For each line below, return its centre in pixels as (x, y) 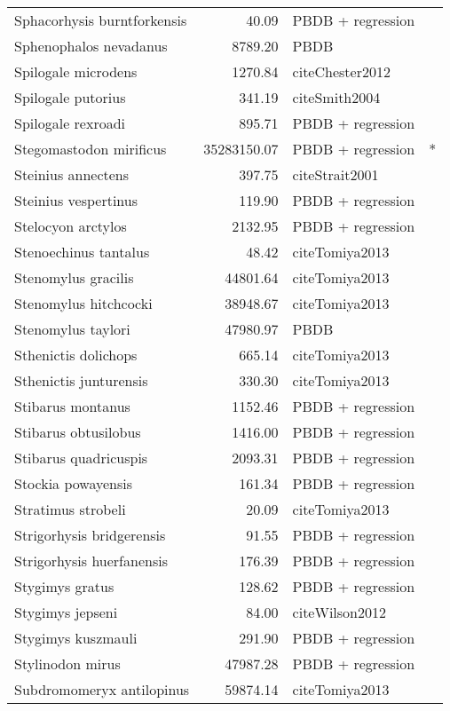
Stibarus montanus (72, 406)
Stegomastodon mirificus (91, 149)
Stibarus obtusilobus (78, 432)
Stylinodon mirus (67, 664)
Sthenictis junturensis (81, 380)
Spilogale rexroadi (70, 123)
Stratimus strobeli (70, 509)
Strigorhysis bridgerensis (90, 535)
